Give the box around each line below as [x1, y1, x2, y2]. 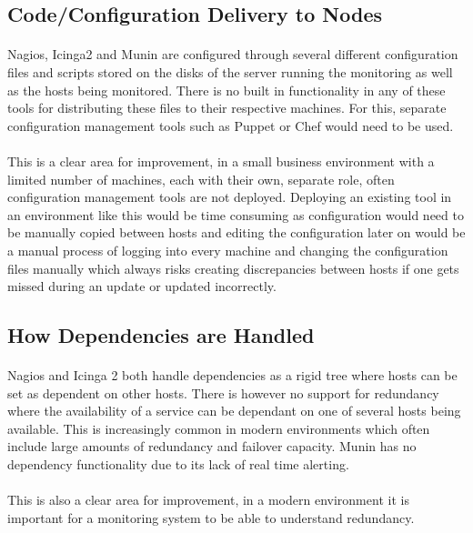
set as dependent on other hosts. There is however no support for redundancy [7, 383, 439, 402]
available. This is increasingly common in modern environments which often [7, 418, 430, 437]
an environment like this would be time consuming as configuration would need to [7, 205, 464, 224]
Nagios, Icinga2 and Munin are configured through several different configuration [7, 45, 458, 64]
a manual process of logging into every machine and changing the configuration [7, 240, 448, 259]
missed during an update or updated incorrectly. [7, 277, 277, 296]
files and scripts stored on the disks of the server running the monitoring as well [7, 62, 453, 81]
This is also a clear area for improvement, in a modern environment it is [7, 490, 409, 509]
